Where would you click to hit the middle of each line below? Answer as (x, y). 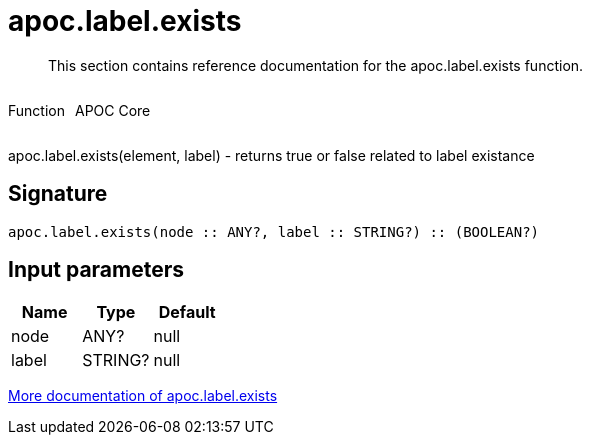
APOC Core (112, 110)
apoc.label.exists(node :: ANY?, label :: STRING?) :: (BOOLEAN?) (274, 231)
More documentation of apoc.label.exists (143, 396)
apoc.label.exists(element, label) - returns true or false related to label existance (271, 155)
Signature (58, 194)
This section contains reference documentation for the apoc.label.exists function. (316, 65)
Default (187, 312)
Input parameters (96, 270)
